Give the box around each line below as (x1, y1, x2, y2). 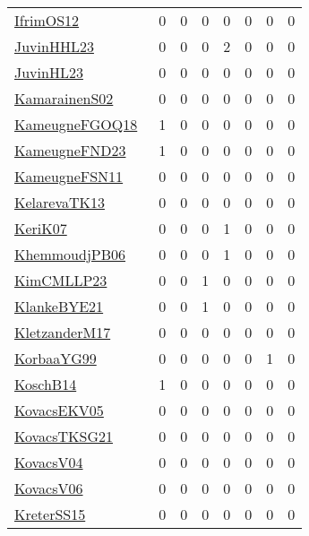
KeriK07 (14, 218, 67, 238)
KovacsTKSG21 (14, 426, 113, 446)
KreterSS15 (14, 504, 86, 524)
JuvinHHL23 (14, 36, 94, 56)
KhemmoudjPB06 (14, 244, 126, 264)
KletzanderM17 (14, 322, 111, 342)
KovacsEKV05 (14, 400, 104, 420)
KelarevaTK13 (14, 192, 105, 212)
